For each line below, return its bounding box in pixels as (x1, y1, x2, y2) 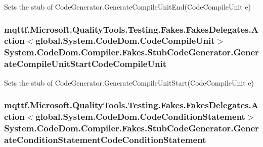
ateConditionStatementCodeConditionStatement (4, 133, 206, 145)
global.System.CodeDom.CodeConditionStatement (35, 110, 245, 123)
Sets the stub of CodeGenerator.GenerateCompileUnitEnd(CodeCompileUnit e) (4, 2, 251, 12)
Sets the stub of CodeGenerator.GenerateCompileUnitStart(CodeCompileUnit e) (4, 77, 254, 88)
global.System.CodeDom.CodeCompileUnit (35, 34, 215, 47)
